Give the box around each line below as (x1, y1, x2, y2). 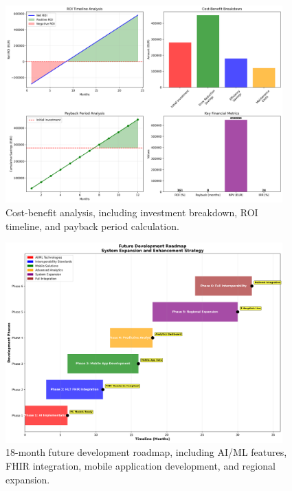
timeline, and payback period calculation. (5, 218, 179, 233)
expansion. (5, 472, 50, 486)
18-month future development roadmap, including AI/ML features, (5, 445, 287, 459)
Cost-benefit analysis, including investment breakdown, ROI (5, 205, 258, 219)
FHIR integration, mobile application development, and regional (5, 459, 276, 473)
